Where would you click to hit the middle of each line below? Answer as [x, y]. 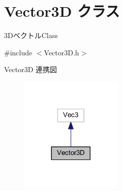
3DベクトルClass [31, 35]
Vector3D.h [61, 52]
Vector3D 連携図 [31, 69]
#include [18, 52]
